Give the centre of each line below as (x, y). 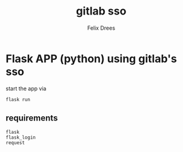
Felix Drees (101, 28)
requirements (32, 118)
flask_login (21, 137)
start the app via (26, 88)
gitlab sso (101, 11)
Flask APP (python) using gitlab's (91, 58)
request (15, 143)
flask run (18, 99)
